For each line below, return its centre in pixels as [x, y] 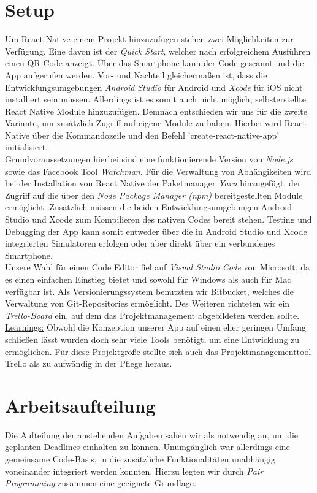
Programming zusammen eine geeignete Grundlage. [101, 483]
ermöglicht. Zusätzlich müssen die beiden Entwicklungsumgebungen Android [149, 207]
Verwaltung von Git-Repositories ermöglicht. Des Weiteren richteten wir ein [147, 303]
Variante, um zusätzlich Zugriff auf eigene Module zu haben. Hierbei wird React [155, 123]
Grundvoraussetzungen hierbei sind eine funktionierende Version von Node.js [149, 159]
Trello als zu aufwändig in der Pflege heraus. [89, 363]
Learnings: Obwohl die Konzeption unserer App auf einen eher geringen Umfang [155, 327]
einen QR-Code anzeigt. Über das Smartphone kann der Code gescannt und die [155, 63]
